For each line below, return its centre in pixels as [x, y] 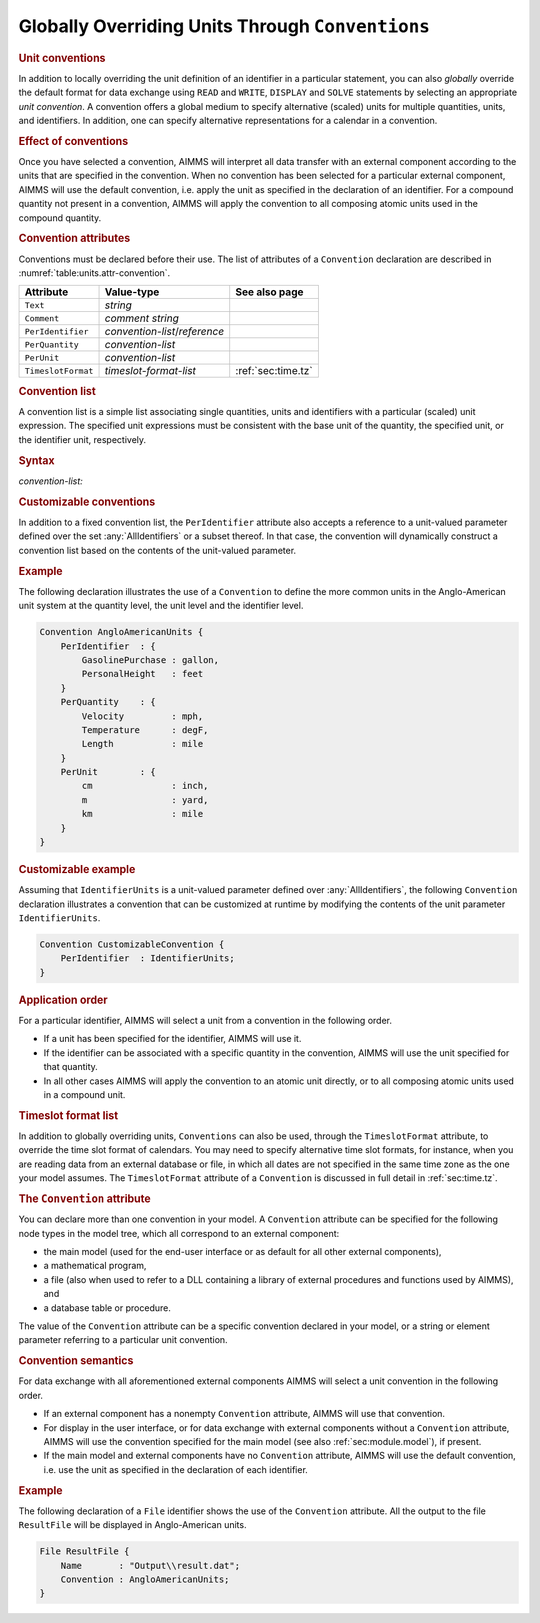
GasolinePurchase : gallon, [150, 659]
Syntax [36, 460]
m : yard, [145, 799]
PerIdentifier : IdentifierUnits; [147, 958]
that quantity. [71, 1067]
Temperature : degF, [145, 729]
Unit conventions [62, 58]
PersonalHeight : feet [142, 674]
